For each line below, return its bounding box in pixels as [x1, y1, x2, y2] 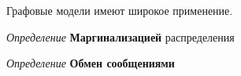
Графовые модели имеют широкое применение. [6, 2, 233, 18]
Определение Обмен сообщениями [6, 55, 175, 71]
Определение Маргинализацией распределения [6, 28, 235, 45]
